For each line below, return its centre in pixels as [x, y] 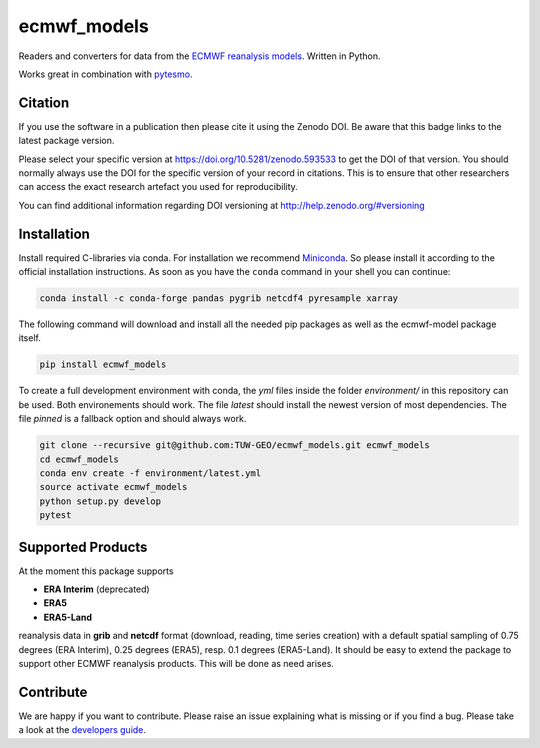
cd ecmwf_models [79, 459]
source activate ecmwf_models [113, 487]
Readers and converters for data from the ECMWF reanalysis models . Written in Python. [199, 56]
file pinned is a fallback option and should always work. [132, 419]
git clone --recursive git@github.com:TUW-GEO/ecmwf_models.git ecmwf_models [234, 445]
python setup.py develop [100, 501]
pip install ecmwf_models [103, 364]
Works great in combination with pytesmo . [105, 74]
